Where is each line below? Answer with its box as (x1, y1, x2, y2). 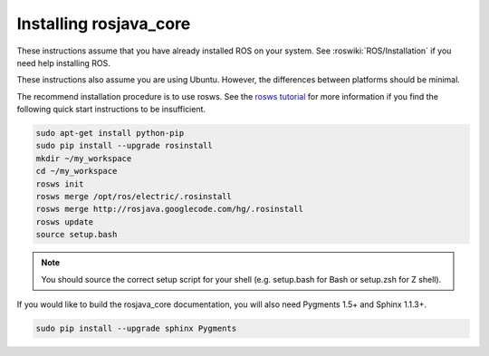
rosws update (35, 216, 94, 226)
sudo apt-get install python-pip (35, 128, 185, 139)
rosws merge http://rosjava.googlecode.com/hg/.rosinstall (35, 204, 303, 215)
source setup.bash (35, 229, 118, 240)
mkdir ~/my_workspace (35, 153, 132, 163)
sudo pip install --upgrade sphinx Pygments (35, 322, 237, 333)
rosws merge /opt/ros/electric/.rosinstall (35, 191, 233, 202)
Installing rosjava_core (16, 14, 191, 34)
